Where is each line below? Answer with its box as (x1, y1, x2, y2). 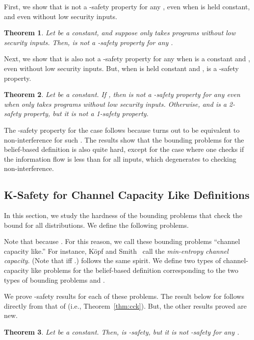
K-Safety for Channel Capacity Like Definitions (4, 187, 250, 202)
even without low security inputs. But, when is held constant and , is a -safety (4, 63, 239, 73)
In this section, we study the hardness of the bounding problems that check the (4, 210, 242, 220)
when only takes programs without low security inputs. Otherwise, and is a (4, 98, 227, 109)
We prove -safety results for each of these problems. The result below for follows (4, 291, 244, 301)
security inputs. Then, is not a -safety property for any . (4, 37, 173, 47)
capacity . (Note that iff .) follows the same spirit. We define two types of (4, 255, 221, 266)
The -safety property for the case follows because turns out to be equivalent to (4, 124, 240, 135)
